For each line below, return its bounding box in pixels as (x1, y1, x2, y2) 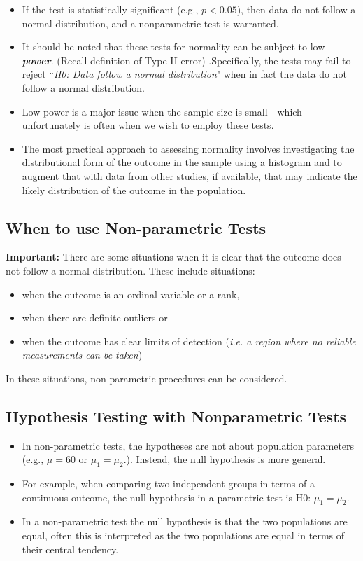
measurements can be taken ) (22, 347, 143, 362)
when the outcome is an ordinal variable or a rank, (22, 286, 240, 301)
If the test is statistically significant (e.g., (22, 2, 199, 16)
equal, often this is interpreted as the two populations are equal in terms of (22, 528, 345, 543)
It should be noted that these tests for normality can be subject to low (22, 39, 325, 54)
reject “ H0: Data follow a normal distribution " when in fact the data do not (22, 67, 347, 81)
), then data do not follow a (236, 2, 356, 16)
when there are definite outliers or (22, 310, 168, 325)
